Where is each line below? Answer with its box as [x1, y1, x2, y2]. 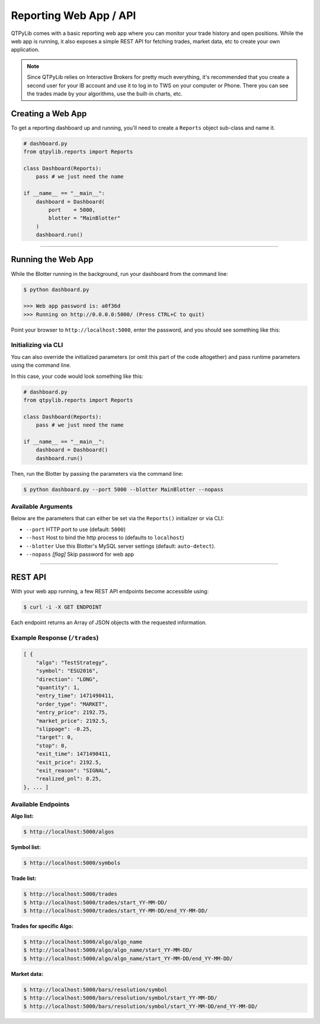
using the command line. [11, 362, 71, 369]
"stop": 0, [36, 742, 68, 749]
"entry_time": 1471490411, [36, 692, 115, 699]
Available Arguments [11, 503, 73, 511]
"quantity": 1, [36, 684, 80, 691]
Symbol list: [11, 844, 41, 851]
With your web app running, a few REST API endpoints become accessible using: [11, 587, 209, 594]
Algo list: [11, 813, 34, 820]
